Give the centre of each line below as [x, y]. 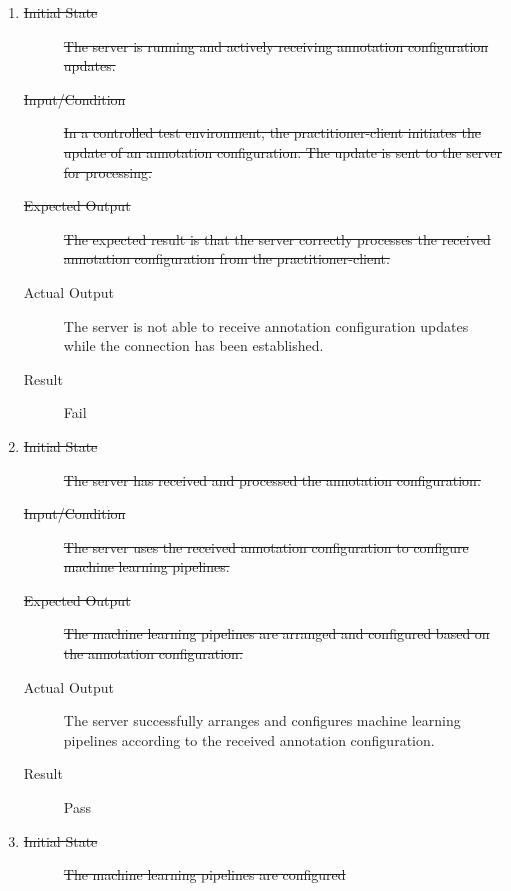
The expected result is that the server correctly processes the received [277, 238]
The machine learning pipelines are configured [204, 874]
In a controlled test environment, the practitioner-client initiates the [272, 132]
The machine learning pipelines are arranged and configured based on [276, 633]
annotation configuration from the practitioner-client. [226, 258]
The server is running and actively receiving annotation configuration [276, 45]
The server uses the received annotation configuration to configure [266, 546]
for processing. [107, 171]
